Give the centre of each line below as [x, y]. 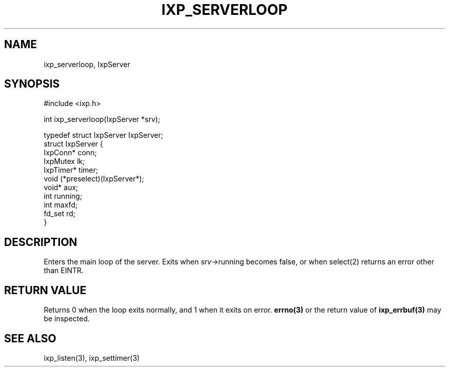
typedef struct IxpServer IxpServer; [104, 135]
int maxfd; [61, 205]
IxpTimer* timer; [71, 170]
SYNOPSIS [32, 84]
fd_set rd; [60, 214]
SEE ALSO [30, 338]
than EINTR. [64, 271]
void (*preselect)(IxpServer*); [94, 179]
